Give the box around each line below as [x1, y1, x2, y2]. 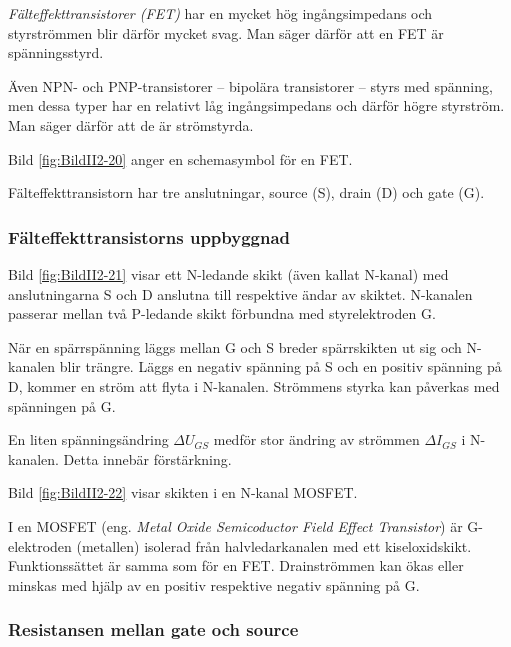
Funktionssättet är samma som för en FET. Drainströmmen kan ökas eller [8, 555, 464, 576]
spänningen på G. [8, 395, 116, 416]
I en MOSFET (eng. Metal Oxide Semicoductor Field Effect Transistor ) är [8, 515, 463, 536]
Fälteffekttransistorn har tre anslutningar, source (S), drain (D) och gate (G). [8, 182, 485, 203]
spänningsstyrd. [8, 42, 104, 63]
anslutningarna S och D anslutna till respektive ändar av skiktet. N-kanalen [8, 283, 473, 304]
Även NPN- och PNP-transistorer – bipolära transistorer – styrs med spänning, [8, 75, 493, 96]
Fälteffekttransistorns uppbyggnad [8, 224, 291, 249]
